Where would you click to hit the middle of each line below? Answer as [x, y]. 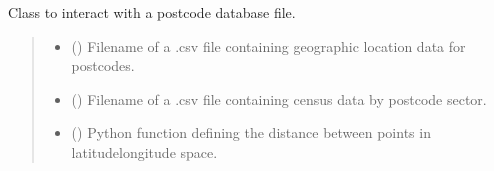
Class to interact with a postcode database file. [152, 12]
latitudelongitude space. [144, 151]
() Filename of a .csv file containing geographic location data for [268, 45]
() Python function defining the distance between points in [251, 132]
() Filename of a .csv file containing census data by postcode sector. [279, 98]
